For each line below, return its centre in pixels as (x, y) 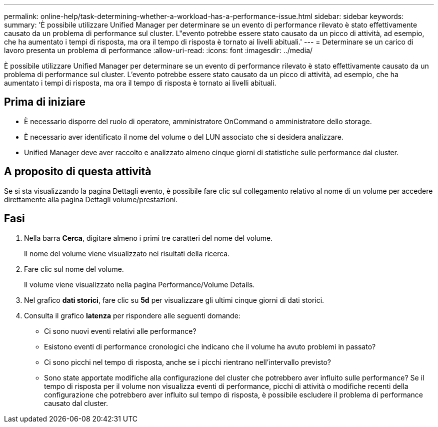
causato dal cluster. (76, 403)
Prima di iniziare (45, 102)
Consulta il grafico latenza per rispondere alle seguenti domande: (132, 315)
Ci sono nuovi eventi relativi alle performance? (120, 331)
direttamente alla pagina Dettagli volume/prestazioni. (91, 199)
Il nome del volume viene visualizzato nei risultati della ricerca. (127, 253)
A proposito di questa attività (78, 172)
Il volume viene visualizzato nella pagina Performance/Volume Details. (139, 284)
